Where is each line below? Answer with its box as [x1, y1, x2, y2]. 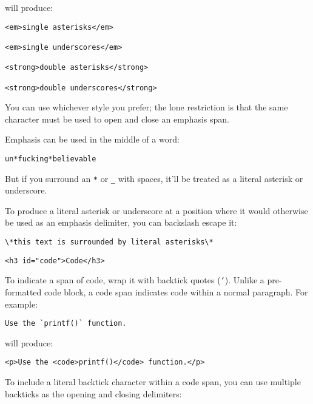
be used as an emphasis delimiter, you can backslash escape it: [5, 216, 237, 229]
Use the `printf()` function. [5, 319, 127, 328]
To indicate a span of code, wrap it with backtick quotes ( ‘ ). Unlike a [5, 274, 264, 286]
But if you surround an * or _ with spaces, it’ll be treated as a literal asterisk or [5, 172, 303, 184]
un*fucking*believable [5, 154, 96, 163]
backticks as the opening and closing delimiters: [5, 387, 182, 400]
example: [5, 297, 38, 310]
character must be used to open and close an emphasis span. [5, 112, 229, 125]
